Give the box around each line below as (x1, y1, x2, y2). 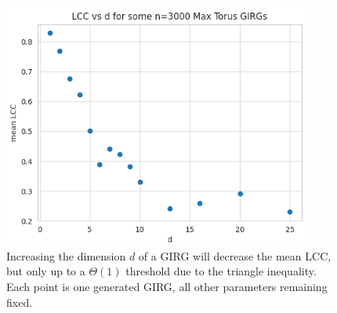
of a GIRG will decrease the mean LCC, (138, 247, 332, 264)
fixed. (6, 293, 33, 310)
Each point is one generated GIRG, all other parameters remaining (6, 278, 328, 294)
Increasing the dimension (6, 247, 126, 264)
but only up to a (6, 263, 85, 279)
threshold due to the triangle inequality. (125, 263, 317, 279)
